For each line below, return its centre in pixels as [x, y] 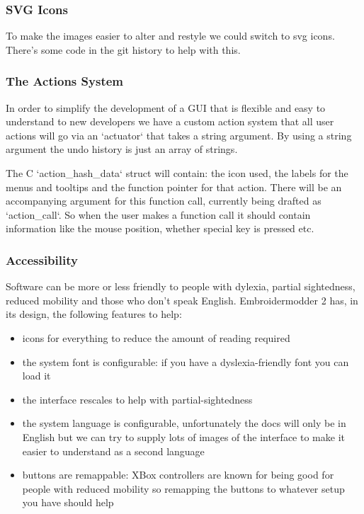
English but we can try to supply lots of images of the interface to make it [183, 436]
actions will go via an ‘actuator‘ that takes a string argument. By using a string [179, 135]
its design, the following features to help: [94, 314]
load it [36, 376]
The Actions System [64, 81]
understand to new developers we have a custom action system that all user [170, 121]
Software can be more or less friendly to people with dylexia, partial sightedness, [181, 286]
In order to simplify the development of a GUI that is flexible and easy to [166, 107]
